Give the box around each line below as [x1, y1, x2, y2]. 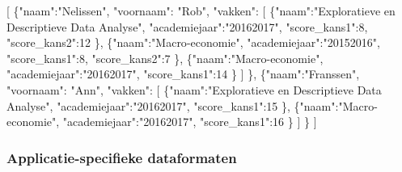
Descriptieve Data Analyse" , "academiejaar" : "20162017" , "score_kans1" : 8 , [6, 18, 368, 35]
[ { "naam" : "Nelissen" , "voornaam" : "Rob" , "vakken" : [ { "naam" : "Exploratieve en [6, 2, 396, 19]
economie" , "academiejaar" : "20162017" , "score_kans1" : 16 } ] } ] [6, 113, 317, 130]
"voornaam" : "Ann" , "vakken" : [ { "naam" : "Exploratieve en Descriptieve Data [6, 81, 382, 98]
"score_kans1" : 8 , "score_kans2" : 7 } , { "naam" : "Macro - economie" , [6, 49, 324, 66]
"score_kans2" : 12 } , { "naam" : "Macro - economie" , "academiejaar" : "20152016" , [6, 34, 380, 51]
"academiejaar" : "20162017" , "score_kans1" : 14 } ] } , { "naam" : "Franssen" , [6, 65, 360, 82]
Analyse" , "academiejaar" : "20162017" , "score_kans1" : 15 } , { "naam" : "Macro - [6, 97, 378, 114]
